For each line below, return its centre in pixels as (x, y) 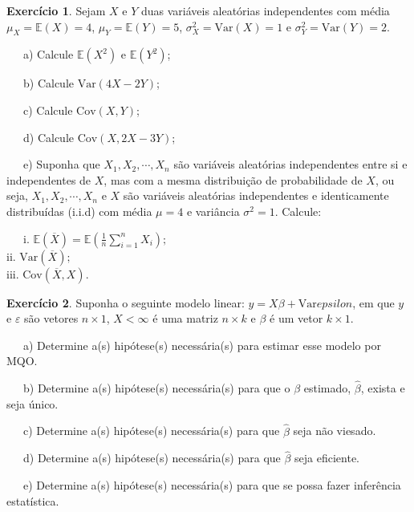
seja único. (32, 403)
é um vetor (296, 318)
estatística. (33, 500)
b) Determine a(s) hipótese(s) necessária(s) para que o (156, 388)
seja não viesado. (335, 431)
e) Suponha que (61, 164)
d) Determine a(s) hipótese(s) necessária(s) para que (152, 458)
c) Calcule (48, 110)
